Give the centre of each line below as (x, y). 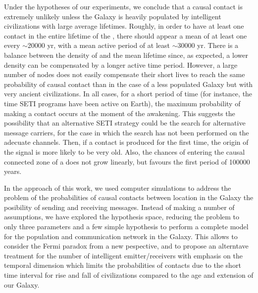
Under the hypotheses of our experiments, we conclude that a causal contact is (123, 6)
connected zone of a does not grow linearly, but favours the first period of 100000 (127, 161)
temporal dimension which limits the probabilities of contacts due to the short (123, 265)
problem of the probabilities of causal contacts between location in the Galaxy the (129, 197)
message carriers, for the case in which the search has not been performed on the (127, 132)
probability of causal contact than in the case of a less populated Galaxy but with (129, 84)
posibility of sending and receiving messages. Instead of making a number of (119, 207)
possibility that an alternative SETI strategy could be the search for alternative (125, 123)
